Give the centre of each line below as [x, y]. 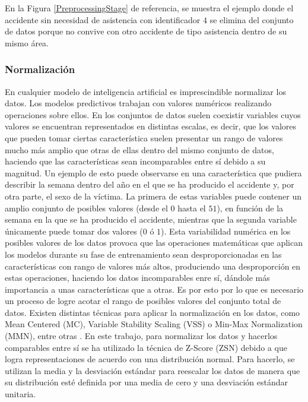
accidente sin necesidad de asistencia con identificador [103, 19]
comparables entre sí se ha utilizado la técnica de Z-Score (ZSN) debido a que [146, 347]
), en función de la [250, 208]
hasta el [192, 208]
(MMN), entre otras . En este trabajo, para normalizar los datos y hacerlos [141, 336]
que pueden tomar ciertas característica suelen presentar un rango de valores [144, 137]
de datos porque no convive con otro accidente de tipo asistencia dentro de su [146, 31]
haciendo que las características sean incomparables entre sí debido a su [135, 161]
